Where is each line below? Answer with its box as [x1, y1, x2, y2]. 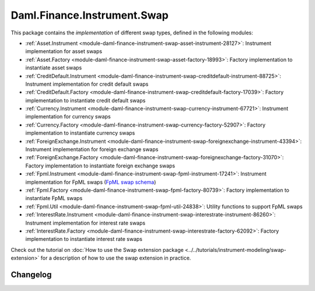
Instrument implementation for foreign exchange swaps [25, 146, 159, 153]
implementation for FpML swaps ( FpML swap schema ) [25, 178, 156, 185]
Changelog [10, 269, 52, 279]
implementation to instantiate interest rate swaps [25, 236, 143, 243]
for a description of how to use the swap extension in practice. [40, 254, 191, 262]
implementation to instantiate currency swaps [25, 129, 135, 136]
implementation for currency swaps [25, 113, 111, 120]
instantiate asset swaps [25, 64, 82, 71]
